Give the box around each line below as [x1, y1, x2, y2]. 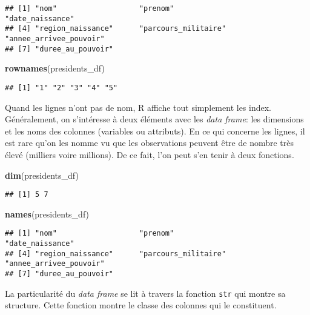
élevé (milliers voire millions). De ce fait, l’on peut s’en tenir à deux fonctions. [5, 148, 294, 161]
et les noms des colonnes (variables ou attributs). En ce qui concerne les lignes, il [5, 124, 305, 137]
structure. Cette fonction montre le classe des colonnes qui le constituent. [5, 299, 277, 311]
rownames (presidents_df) [5, 62, 105, 75]
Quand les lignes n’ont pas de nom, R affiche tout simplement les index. [5, 101, 271, 113]
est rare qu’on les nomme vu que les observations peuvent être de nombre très [5, 136, 294, 149]
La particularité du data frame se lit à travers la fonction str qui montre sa [5, 287, 286, 299]
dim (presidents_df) [5, 168, 79, 181]
